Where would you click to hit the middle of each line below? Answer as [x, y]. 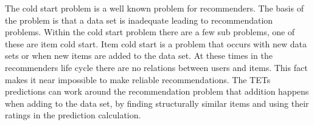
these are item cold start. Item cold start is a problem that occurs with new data [156, 43]
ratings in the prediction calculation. [73, 115]
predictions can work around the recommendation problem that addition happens [157, 91]
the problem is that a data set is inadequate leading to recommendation [139, 20]
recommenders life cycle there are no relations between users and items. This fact [156, 67]
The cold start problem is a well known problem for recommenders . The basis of [154, 8]
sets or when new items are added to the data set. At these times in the [139, 56]
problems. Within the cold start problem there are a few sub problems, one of [150, 32]
